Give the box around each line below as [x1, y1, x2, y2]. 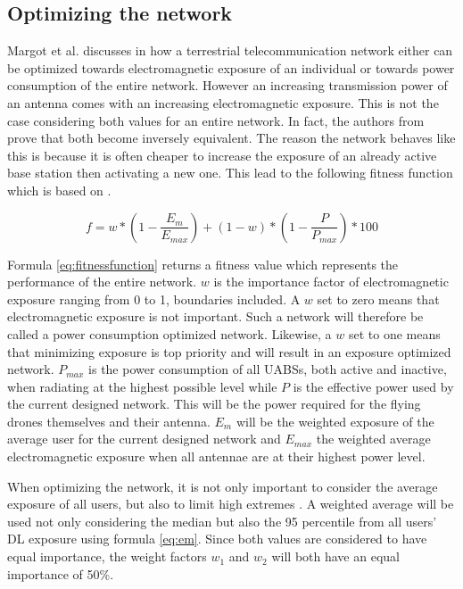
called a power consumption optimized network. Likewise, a [7, 324, 332, 343]
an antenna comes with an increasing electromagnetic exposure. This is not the [7, 93, 439, 112]
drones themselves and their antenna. [7, 411, 211, 430]
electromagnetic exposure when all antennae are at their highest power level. [7, 447, 426, 466]
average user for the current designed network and [7, 429, 281, 448]
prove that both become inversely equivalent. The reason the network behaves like [7, 129, 456, 147]
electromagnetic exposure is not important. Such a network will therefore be [7, 307, 424, 326]
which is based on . [7, 180, 112, 199]
